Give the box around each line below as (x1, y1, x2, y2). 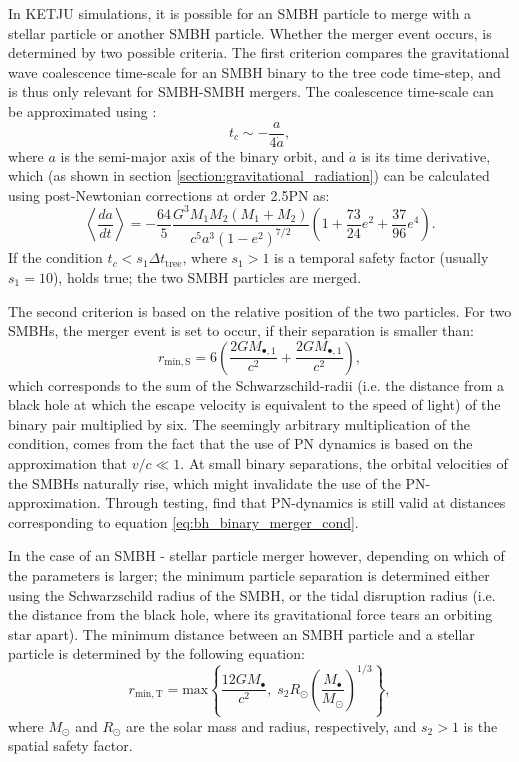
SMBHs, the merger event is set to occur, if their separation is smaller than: (8, 320, 474, 341)
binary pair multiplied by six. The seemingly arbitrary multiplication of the (8, 413, 471, 434)
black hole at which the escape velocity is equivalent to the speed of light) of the (8, 394, 501, 415)
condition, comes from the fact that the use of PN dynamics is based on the (8, 433, 473, 454)
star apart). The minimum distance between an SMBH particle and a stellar (8, 623, 475, 644)
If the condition (8, 247, 103, 268)
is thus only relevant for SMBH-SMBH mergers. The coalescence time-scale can (8, 81, 494, 102)
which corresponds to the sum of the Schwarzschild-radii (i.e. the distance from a (8, 374, 505, 395)
